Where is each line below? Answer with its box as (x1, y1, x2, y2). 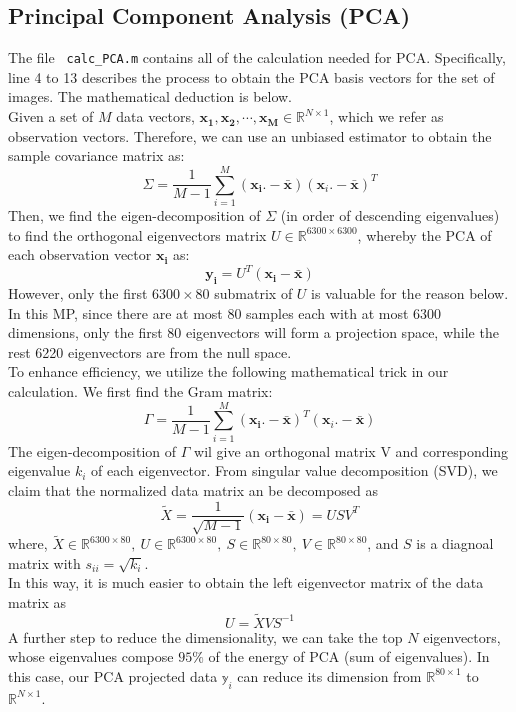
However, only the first (8, 283, 148, 304)
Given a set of (8, 106, 94, 127)
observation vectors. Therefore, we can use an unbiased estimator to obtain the (8, 125, 492, 146)
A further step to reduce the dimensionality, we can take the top (8, 626, 403, 647)
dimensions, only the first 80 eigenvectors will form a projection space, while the (8, 322, 499, 343)
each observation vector (8, 244, 152, 265)
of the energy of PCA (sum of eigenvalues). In (208, 646, 490, 667)
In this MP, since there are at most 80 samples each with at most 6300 (8, 302, 442, 323)
